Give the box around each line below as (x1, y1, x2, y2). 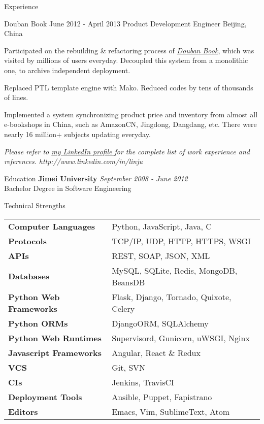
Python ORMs (8, 317, 68, 329)
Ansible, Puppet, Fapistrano (112, 390, 212, 403)
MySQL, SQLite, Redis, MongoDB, (112, 264, 238, 276)
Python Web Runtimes (8, 332, 102, 344)
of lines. (4, 92, 28, 103)
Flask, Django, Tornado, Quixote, (112, 290, 232, 303)
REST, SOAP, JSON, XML (112, 249, 210, 262)
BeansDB (112, 276, 145, 288)
